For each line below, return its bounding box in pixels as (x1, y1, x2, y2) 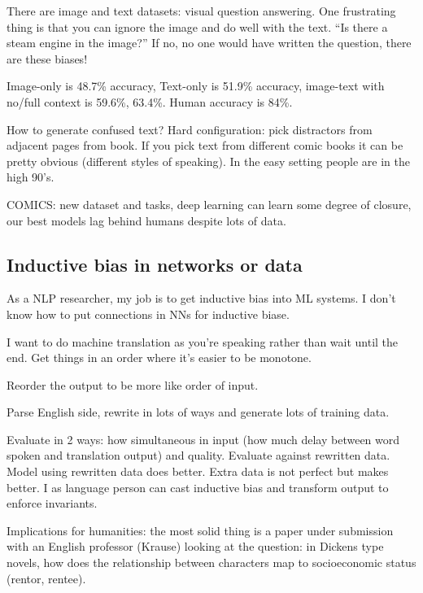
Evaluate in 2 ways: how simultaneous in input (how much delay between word (7, 430, 400, 447)
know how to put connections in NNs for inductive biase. (7, 305, 290, 322)
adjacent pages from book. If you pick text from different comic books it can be (7, 137, 403, 154)
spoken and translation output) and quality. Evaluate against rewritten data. (7, 447, 390, 464)
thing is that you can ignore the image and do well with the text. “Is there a (7, 18, 388, 35)
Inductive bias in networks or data (7, 251, 303, 277)
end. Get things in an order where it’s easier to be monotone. (7, 349, 312, 366)
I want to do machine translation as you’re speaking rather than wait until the (7, 333, 399, 350)
